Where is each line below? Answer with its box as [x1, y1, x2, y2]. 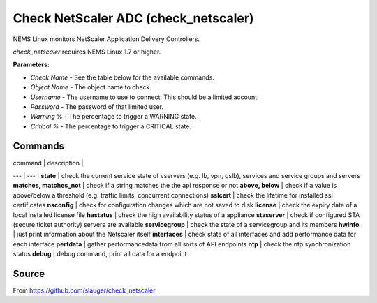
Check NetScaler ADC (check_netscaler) [13, 10, 254, 26]
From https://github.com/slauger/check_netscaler [13, 286, 156, 295]
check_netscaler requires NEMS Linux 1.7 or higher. [13, 47, 161, 56]
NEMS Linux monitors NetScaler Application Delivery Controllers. [13, 35, 200, 43]
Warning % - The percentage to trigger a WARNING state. [30, 112, 197, 121]
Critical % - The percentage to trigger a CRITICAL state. [30, 122, 192, 131]
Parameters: [13, 60, 50, 69]
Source [13, 267, 45, 279]
